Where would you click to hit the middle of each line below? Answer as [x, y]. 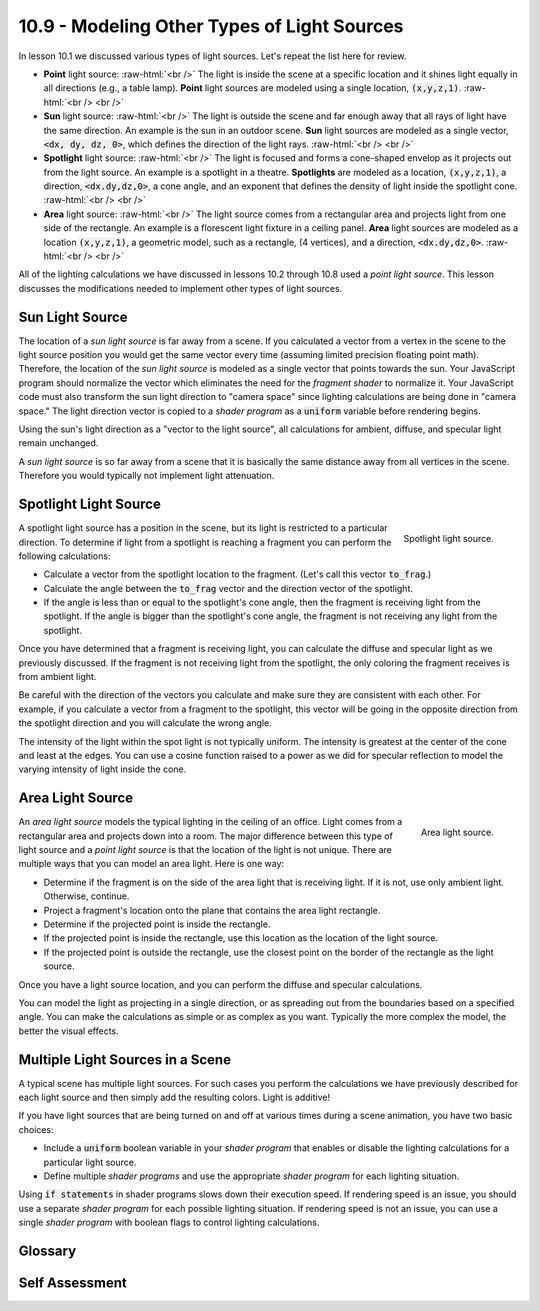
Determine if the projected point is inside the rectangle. [157, 924]
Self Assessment [72, 1283]
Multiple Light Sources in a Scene [125, 1059]
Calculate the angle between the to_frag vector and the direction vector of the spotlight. [228, 588]
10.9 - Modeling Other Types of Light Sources [211, 26]
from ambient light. [57, 677]
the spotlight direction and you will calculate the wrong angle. [145, 723]
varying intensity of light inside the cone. [102, 769]
